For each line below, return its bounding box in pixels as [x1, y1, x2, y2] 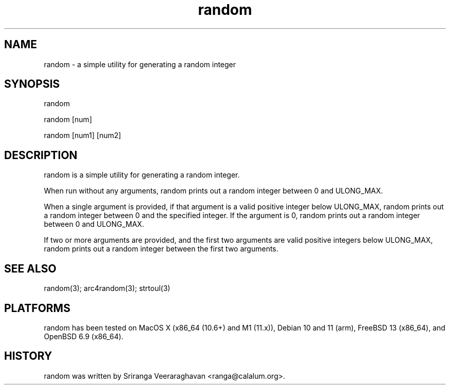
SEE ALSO [4, 262, 57, 275]
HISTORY [4, 349, 52, 363]
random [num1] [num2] [44, 131, 121, 140]
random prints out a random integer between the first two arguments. [44, 244, 278, 254]
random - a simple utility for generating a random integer [44, 60, 236, 69]
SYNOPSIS [4, 77, 60, 91]
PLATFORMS [4, 301, 70, 315]
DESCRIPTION [4, 148, 78, 162]
